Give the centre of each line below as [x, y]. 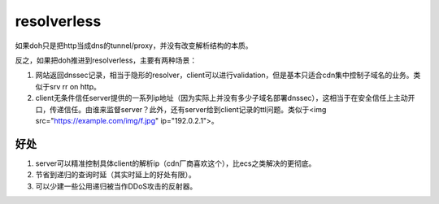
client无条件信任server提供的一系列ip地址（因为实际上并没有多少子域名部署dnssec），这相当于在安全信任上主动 [222, 98]
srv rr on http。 [75, 86]
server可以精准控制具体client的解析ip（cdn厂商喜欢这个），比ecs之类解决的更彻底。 [176, 163]
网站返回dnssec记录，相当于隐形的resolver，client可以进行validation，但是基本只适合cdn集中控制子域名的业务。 [224, 75]
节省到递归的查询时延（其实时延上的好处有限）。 [115, 175]
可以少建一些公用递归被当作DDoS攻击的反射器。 [116, 186]
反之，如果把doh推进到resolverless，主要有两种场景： [106, 60]
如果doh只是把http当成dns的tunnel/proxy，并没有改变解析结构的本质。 [134, 46]
